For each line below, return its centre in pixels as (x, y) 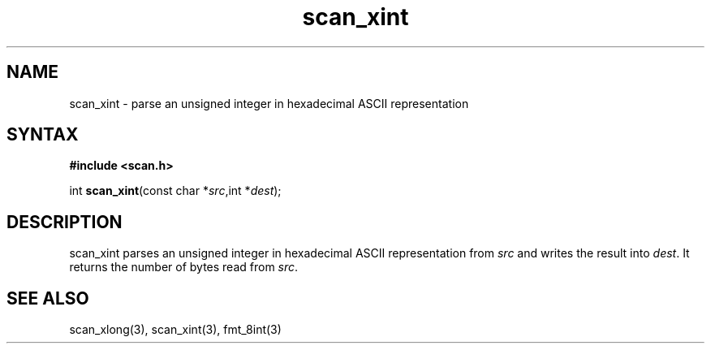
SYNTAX (43, 135)
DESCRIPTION (65, 222)
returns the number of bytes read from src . (184, 267)
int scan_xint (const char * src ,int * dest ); (175, 191)
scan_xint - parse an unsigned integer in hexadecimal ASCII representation (269, 103)
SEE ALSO (48, 298)
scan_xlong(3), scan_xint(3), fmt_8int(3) (175, 330)
